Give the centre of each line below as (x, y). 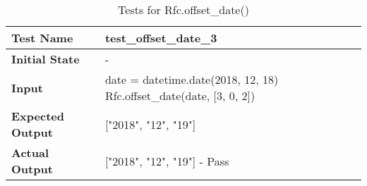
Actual (30, 153)
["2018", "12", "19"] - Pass (167, 161)
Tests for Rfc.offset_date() (183, 10)
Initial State (46, 59)
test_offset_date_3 (161, 38)
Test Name (42, 38)
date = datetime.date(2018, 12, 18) (192, 79)
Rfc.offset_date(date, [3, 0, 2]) (180, 95)
